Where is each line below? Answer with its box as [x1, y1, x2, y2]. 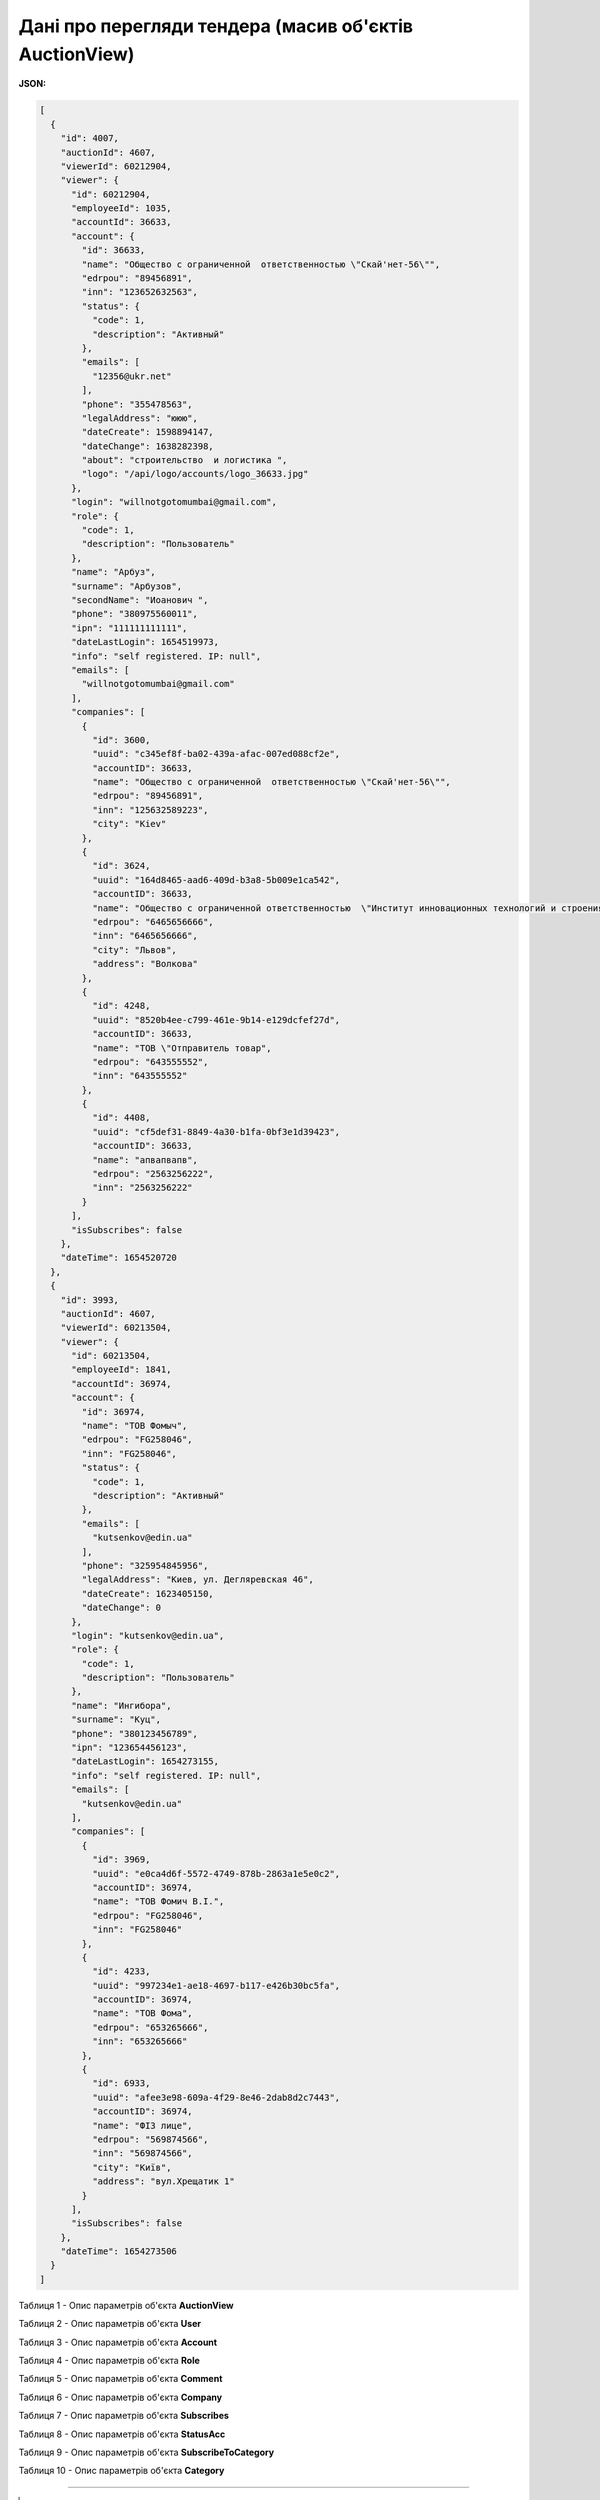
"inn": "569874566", [91, 2148, 194, 2159]
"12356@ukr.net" [91, 370, 172, 382]
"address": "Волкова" [91, 958, 199, 970]
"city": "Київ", [91, 2161, 172, 2173]
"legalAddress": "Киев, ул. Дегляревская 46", [81, 1574, 314, 1585]
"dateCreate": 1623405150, [81, 1588, 214, 1599]
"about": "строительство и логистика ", [81, 455, 288, 466]
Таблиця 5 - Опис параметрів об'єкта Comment [18, 2373, 223, 2385]
